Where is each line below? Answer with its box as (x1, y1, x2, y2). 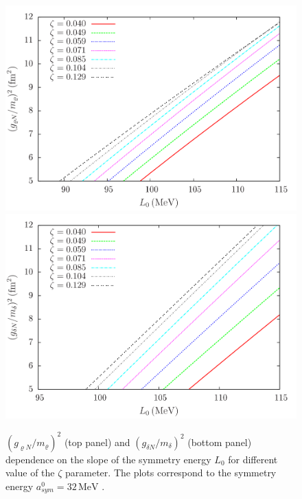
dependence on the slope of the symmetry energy (5, 452, 211, 466)
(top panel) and (64, 434, 130, 449)
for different (228, 452, 278, 466)
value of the (5, 465, 55, 480)
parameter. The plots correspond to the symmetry (65, 465, 277, 480)
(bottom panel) (187, 434, 252, 449)
